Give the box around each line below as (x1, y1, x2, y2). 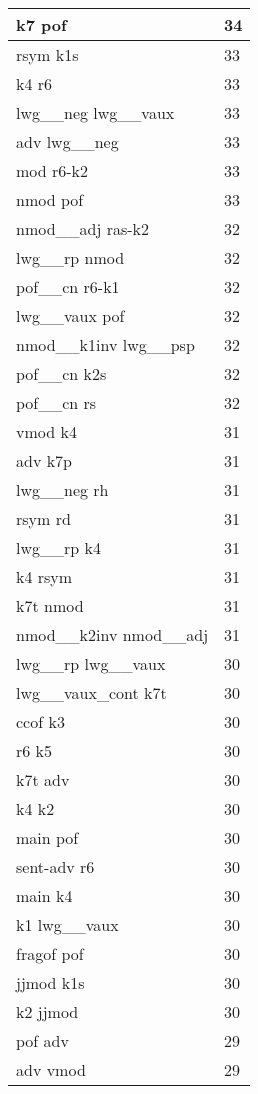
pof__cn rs (16, 391, 97, 414)
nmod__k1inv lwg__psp (16, 333, 195, 356)
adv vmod (16, 1058, 86, 1081)
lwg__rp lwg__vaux (16, 652, 166, 675)
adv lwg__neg (16, 130, 119, 153)
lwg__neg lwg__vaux (16, 101, 175, 124)
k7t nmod (16, 594, 84, 617)
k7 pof (16, 13, 67, 36)
